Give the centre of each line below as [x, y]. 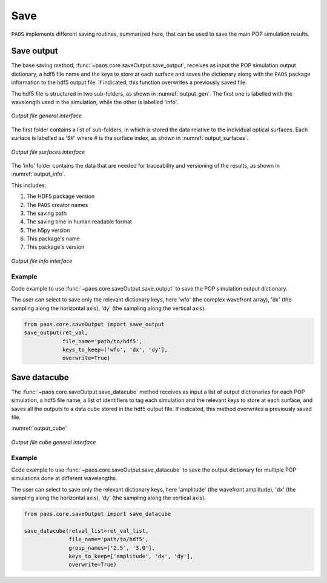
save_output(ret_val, [56, 333]
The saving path [46, 213]
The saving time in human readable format [79, 222]
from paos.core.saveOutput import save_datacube [97, 514]
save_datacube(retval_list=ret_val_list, [86, 531]
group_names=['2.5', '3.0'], [112, 548]
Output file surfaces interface [48, 152]
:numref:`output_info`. [38, 174]
